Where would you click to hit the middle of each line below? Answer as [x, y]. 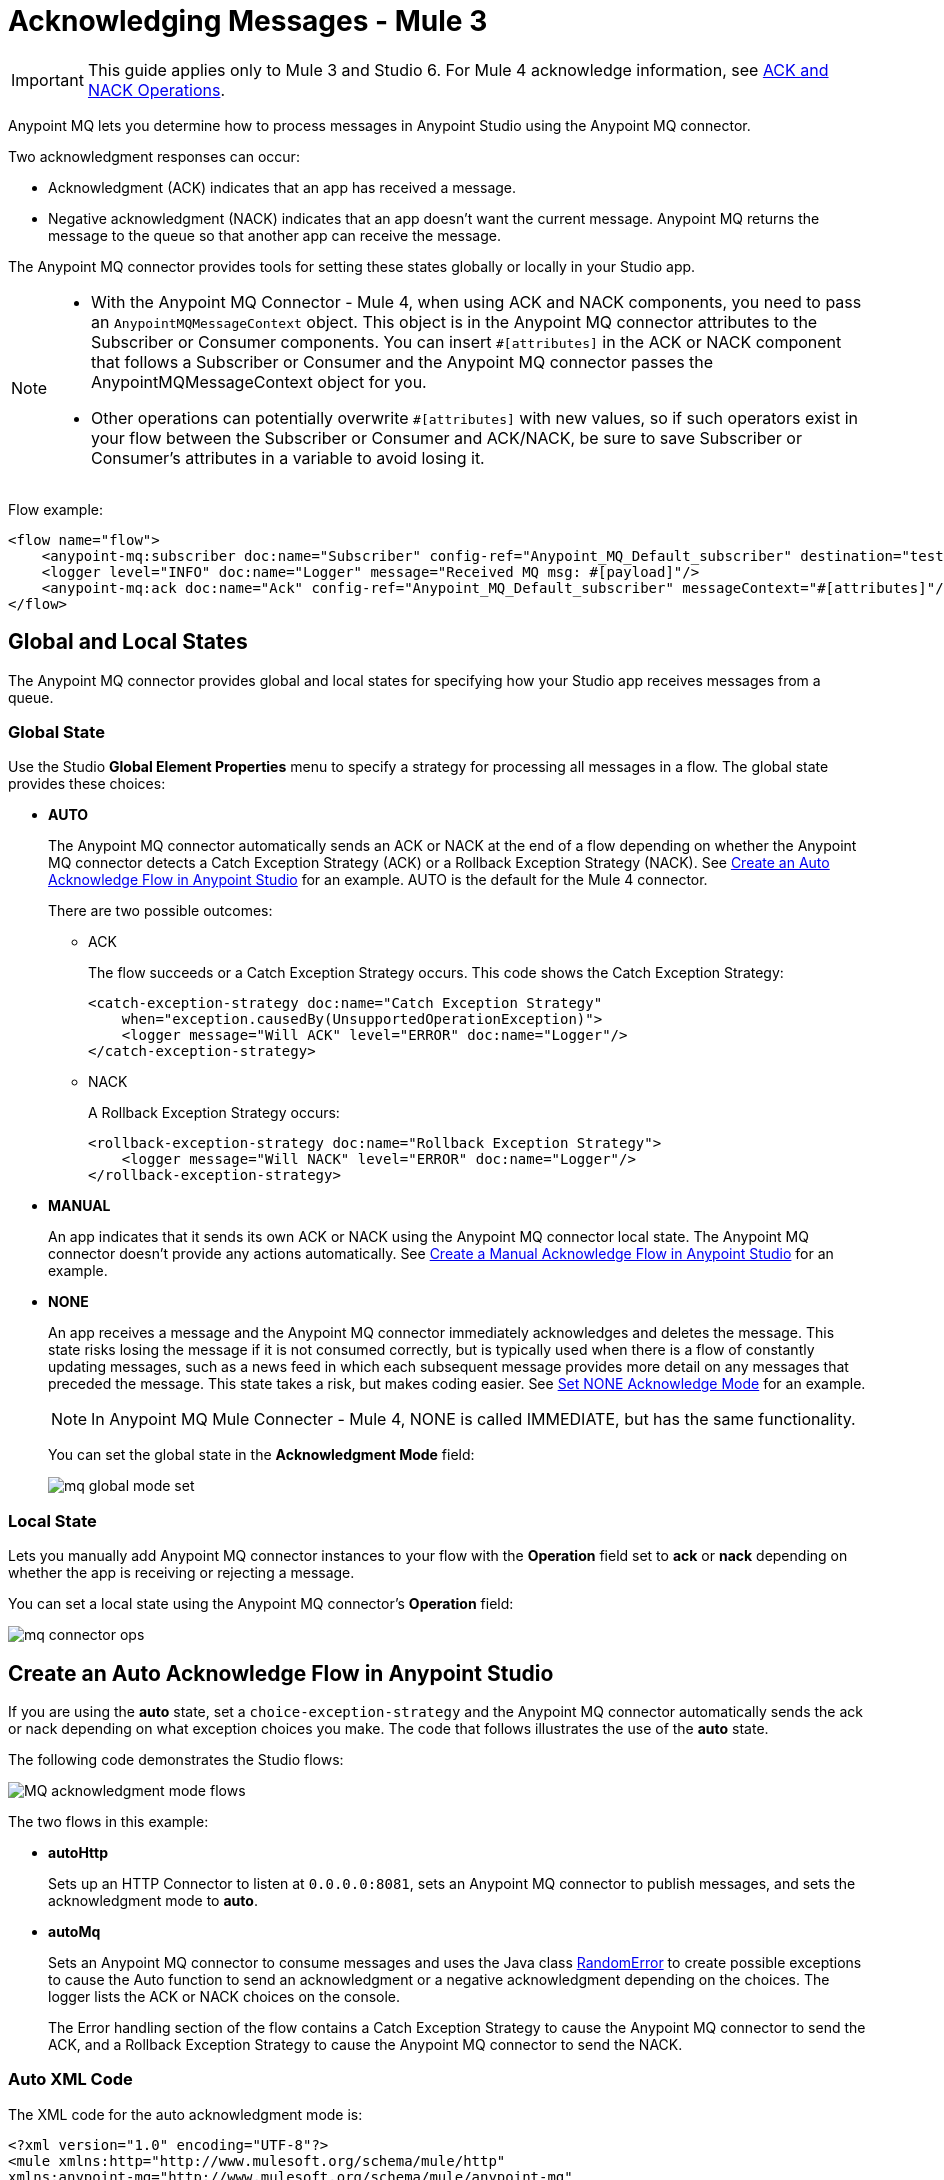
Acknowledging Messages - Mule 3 [248, 21]
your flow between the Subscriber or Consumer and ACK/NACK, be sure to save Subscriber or [446, 437]
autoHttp [78, 1852]
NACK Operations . [156, 89]
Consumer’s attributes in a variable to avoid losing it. [288, 457]
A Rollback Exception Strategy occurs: [214, 1113]
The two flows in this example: [108, 1821]
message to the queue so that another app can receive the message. [274, 235]
